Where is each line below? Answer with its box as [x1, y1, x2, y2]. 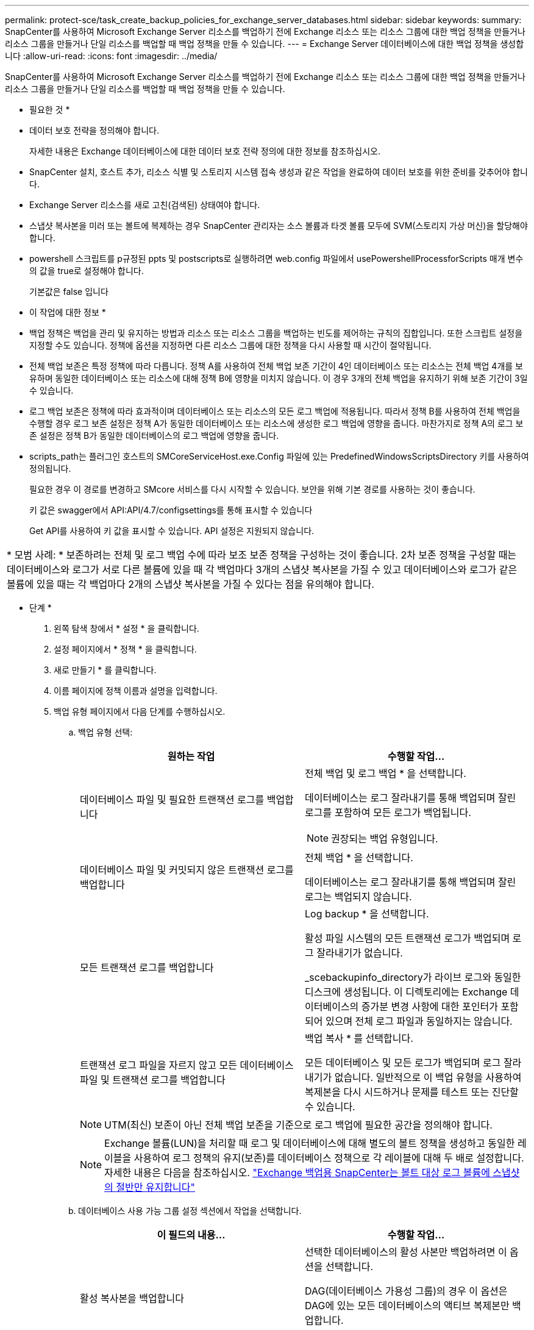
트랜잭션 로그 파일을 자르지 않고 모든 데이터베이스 [80, 1059, 294, 1071]
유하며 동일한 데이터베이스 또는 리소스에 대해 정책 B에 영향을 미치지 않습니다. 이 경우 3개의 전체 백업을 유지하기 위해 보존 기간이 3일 [29, 373, 528, 383]
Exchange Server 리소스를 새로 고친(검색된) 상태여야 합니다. [29, 200, 260, 210]
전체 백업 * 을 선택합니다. [305, 851, 413, 864]
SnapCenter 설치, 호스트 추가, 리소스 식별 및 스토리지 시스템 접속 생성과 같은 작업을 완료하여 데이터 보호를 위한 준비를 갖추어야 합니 [29, 167, 528, 177]
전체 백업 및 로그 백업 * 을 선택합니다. [305, 767, 466, 779]
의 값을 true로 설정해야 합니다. [29, 266, 144, 276]
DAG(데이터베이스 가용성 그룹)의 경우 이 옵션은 [305, 1285, 508, 1297]
